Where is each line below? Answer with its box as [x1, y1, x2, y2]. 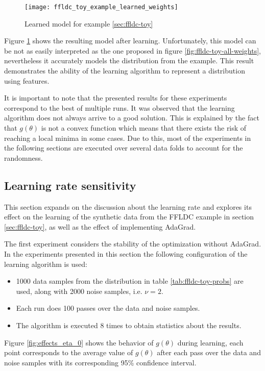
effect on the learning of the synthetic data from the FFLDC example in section [4, 211, 254, 222]
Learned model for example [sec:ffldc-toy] [25, 18, 153, 29]
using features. [4, 75, 50, 86]
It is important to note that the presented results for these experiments [4, 92, 227, 103]
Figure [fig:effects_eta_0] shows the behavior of [4, 337, 154, 348]
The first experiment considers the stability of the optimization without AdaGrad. [4, 238, 261, 249]
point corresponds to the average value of [4, 347, 133, 358]
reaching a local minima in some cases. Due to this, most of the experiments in [4, 132, 251, 143]
